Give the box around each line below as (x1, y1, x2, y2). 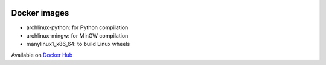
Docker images (11, 8, 69, 18)
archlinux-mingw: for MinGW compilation (26, 32, 129, 39)
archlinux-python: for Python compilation (26, 24, 129, 31)
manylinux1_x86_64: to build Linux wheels (26, 41, 130, 48)
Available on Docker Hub (11, 51, 73, 58)
